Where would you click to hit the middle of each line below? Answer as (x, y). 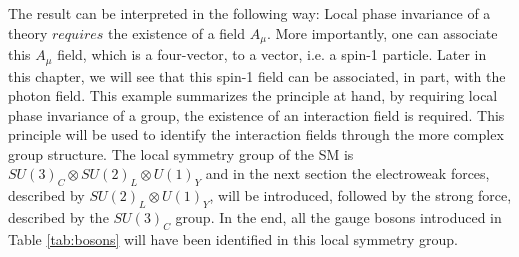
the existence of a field (177, 32)
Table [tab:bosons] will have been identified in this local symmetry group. (233, 238)
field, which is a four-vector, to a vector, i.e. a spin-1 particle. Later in (272, 54)
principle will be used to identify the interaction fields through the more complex (256, 134)
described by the (58, 217)
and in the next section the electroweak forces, (347, 173)
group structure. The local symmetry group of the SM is (181, 153)
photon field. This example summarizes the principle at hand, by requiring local (253, 95)
